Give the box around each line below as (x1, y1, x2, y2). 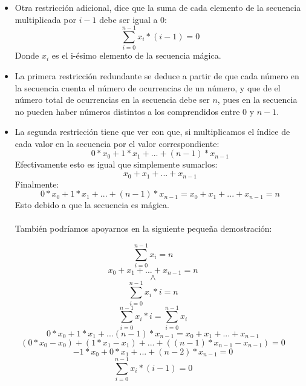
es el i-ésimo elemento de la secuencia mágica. (51, 49, 221, 62)
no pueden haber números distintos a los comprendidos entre (15, 105, 240, 117)
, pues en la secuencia (217, 93, 298, 106)
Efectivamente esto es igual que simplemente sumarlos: (15, 158, 218, 171)
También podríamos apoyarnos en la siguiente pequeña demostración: (15, 222, 272, 235)
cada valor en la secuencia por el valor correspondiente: (15, 137, 220, 149)
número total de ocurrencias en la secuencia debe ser (15, 93, 210, 106)
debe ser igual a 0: (99, 13, 167, 25)
